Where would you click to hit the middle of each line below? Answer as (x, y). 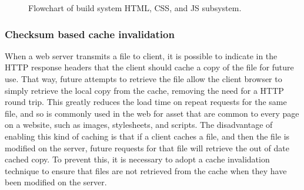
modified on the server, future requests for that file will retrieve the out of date (147, 147)
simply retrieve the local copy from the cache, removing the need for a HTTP (144, 90)
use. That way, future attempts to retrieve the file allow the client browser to (143, 79)
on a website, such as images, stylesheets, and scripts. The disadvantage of (139, 125)
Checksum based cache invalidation (90, 34)
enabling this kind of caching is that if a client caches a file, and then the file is (147, 136)
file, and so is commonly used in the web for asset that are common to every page (152, 113)
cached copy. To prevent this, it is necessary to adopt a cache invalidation (137, 159)
